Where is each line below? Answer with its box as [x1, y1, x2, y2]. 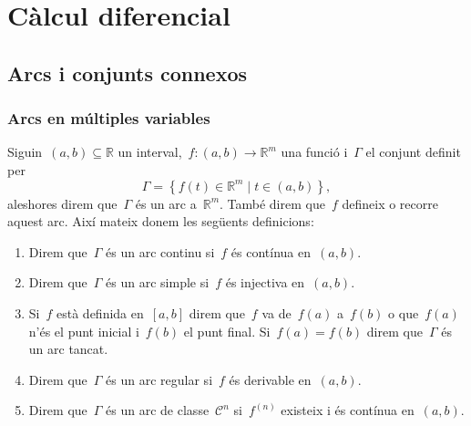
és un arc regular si [106, 369, 213, 389]
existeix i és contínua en [281, 400, 415, 420]
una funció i [281, 142, 348, 161]
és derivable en [229, 369, 312, 389]
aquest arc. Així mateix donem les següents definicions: [7, 212, 314, 231]
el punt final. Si [183, 321, 271, 340]
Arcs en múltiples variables [7, 107, 210, 130]
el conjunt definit [365, 142, 461, 161]
